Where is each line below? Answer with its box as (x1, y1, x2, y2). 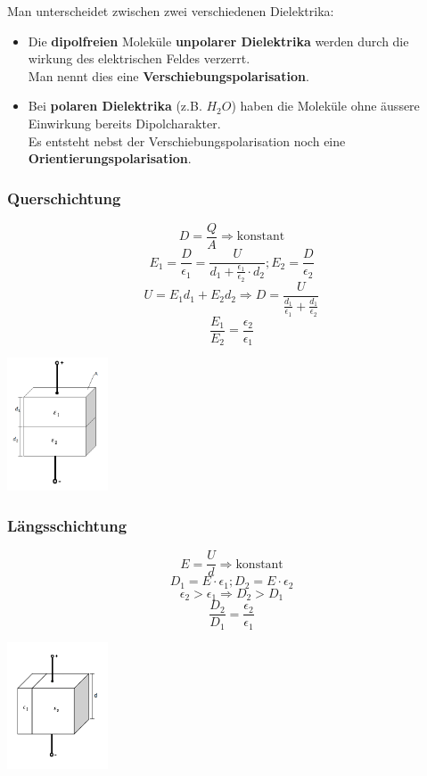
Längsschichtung (7, 514, 127, 536)
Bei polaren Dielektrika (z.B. (28, 96, 202, 115)
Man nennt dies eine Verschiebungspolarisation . (28, 66, 309, 85)
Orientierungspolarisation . (28, 149, 192, 168)
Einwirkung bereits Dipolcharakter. (28, 113, 221, 132)
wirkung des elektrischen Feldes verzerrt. (28, 49, 250, 68)
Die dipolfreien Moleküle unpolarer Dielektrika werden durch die (28, 31, 409, 50)
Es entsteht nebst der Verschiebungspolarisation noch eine (28, 131, 346, 150)
